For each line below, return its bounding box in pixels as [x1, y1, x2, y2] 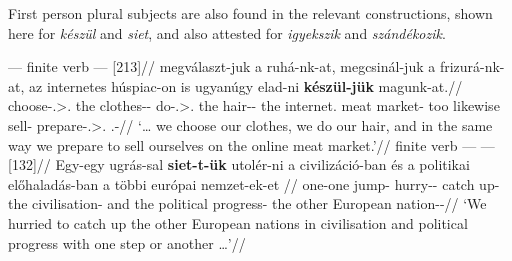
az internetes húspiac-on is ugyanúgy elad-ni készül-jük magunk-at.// [28, 75, 463, 96]
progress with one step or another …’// [8, 232, 246, 253]
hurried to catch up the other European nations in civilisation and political [8, 212, 468, 233]
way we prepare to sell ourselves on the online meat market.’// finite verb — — [8, 134, 495, 155]
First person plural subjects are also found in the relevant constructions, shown [8, 3, 493, 23]
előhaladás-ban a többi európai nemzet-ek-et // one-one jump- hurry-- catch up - [8, 173, 500, 194]
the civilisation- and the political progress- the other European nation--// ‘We [8, 193, 487, 214]
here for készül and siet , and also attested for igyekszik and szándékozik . [8, 22, 446, 43]
